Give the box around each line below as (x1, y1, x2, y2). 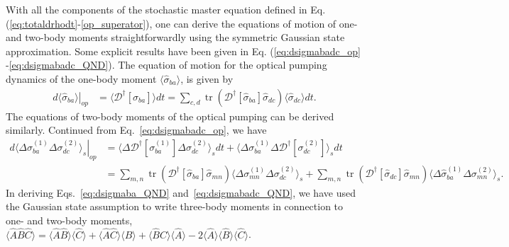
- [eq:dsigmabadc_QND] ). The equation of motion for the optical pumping (6, 57, 327, 72)
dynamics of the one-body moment (6, 71, 157, 86)
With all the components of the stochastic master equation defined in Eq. (6, 2, 326, 16)
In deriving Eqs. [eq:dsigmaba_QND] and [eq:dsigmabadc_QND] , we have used (6, 185, 356, 200)
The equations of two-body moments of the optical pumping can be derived (6, 108, 334, 123)
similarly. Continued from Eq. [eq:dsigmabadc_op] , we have (6, 122, 267, 137)
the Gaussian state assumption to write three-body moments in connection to (6, 199, 344, 214)
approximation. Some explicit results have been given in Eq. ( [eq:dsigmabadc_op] (6, 43, 361, 58)
